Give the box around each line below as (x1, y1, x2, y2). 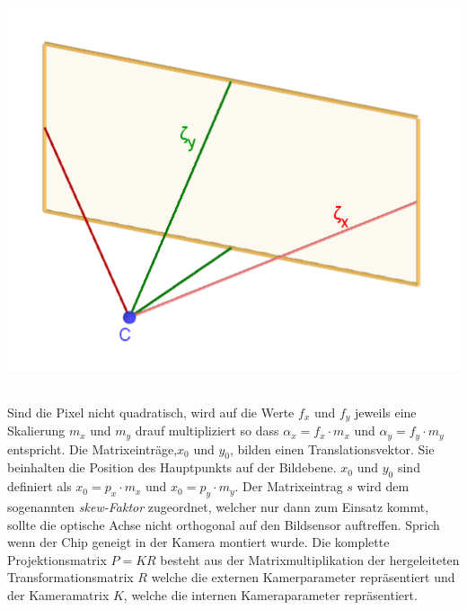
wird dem (357, 477, 410, 496)
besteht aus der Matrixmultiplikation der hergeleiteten (160, 550, 460, 569)
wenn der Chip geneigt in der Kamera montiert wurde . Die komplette (7, 533, 390, 552)
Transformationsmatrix (7, 568, 134, 587)
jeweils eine (355, 402, 417, 421)
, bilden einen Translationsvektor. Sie (229, 439, 435, 458)
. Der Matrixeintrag (234, 477, 343, 496)
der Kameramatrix (7, 586, 110, 605)
